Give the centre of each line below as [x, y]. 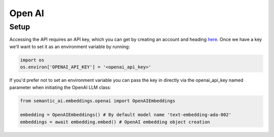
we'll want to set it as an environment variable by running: [70, 47]
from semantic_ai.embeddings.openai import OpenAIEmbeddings [98, 101]
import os [32, 60]
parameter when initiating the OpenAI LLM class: [60, 87]
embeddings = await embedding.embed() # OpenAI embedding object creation [115, 122]
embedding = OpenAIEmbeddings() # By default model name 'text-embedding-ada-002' [126, 115]
